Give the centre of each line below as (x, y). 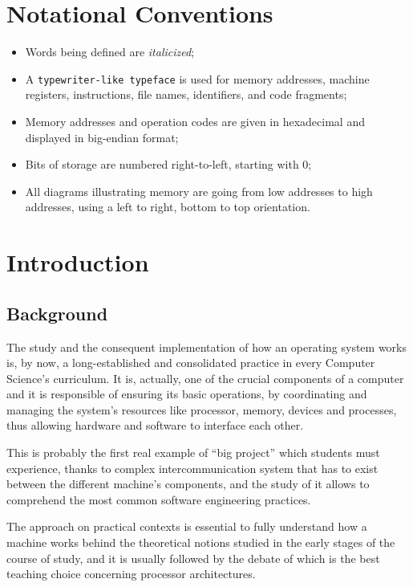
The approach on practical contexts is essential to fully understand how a (187, 526)
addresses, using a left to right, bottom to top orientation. (168, 207)
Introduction (78, 262)
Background (57, 313)
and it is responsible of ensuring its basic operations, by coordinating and (187, 394)
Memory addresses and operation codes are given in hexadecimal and (195, 121)
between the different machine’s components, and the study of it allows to (188, 484)
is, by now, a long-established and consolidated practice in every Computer (191, 363)
